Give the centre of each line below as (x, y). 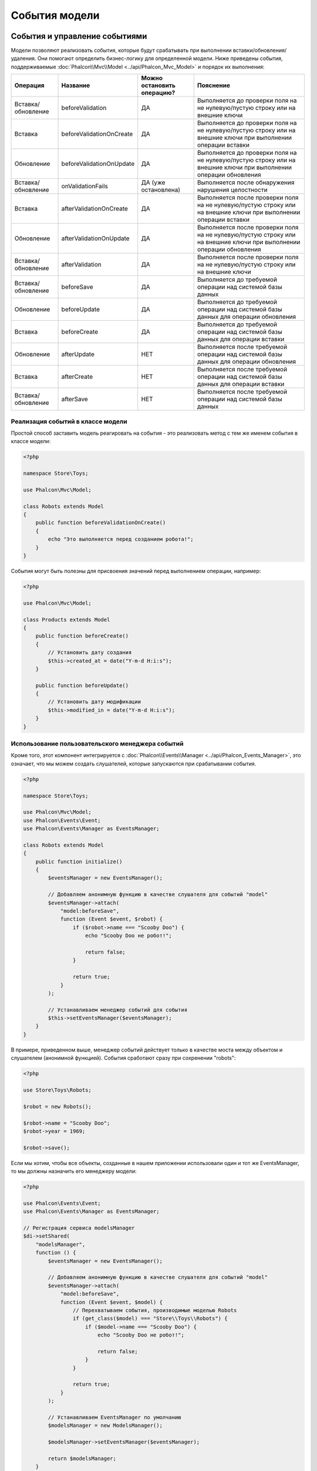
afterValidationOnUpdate (95, 238)
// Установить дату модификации (94, 702)
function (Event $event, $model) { (111, 1302)
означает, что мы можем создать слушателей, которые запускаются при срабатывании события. (134, 763)
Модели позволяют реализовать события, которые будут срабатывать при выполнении (121, 51)
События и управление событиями (79, 36)
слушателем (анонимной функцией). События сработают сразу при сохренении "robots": (123, 1058)
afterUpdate (78, 354)
